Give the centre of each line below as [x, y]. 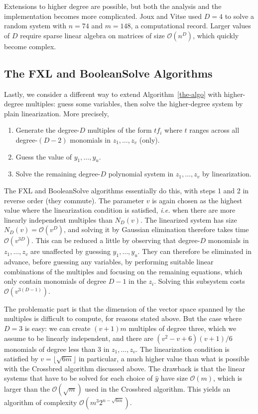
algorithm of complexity [41, 402]
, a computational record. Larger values [191, 26]
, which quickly [216, 35]
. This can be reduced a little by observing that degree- [116, 240]
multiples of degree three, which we [183, 328]
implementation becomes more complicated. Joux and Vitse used [103, 16]
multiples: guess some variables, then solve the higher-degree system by [134, 104]
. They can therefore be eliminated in [194, 251]
